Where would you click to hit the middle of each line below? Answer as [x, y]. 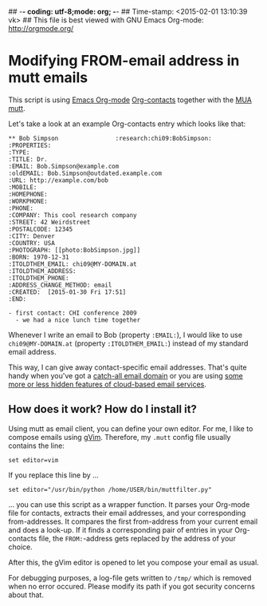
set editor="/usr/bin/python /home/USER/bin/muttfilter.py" [110, 489]
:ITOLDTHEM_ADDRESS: [43, 271]
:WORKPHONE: [28, 201]
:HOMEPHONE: [28, 194]
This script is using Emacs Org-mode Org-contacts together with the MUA [130, 100]
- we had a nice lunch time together [78, 320]
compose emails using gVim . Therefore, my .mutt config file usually [120, 437]
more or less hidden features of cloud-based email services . [108, 384]
